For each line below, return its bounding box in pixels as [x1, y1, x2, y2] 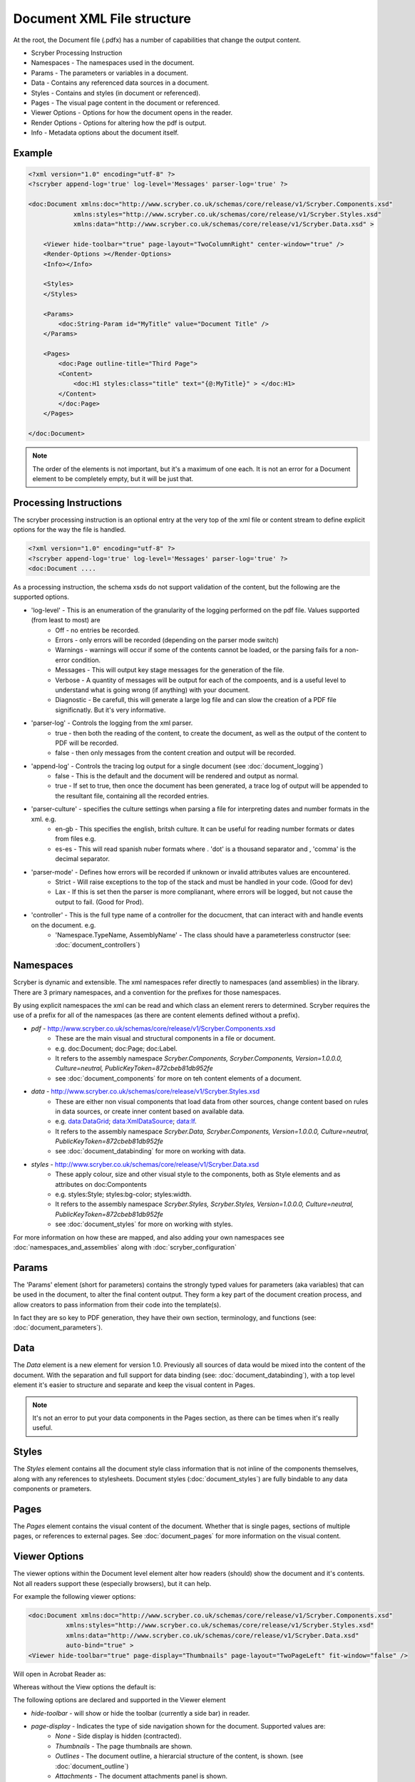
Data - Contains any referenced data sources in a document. [31, 78, 210, 87]
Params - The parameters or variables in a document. [31, 68, 188, 77]
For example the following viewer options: [13, 1592, 136, 1600]
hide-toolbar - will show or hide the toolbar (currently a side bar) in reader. [31, 1709, 250, 1717]
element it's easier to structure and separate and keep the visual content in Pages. [13, 1381, 256, 1389]
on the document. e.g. [31, 920, 96, 929]
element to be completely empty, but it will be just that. [32, 474, 194, 483]
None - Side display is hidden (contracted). [55, 1732, 182, 1741]
